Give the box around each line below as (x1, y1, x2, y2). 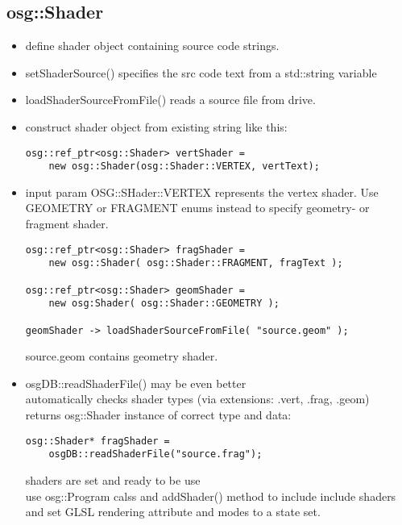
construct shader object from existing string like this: (25, 118, 288, 135)
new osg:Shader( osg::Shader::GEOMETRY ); (48, 298, 280, 310)
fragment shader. (25, 215, 109, 232)
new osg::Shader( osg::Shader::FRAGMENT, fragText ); (48, 257, 343, 269)
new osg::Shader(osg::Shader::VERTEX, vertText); (48, 160, 320, 173)
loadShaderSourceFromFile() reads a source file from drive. (25, 91, 316, 108)
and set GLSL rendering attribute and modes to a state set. (25, 503, 321, 520)
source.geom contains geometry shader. (25, 348, 218, 365)
